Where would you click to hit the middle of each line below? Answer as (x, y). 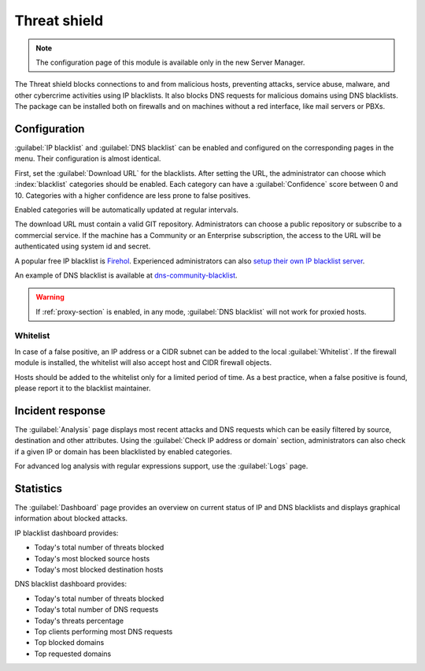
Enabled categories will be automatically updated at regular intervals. (127, 210)
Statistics (39, 488)
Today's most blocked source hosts (92, 558)
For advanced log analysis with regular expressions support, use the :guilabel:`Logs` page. (161, 466)
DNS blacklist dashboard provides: (71, 584)
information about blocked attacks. (71, 518)
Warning (50, 297)
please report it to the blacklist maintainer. (83, 388)
